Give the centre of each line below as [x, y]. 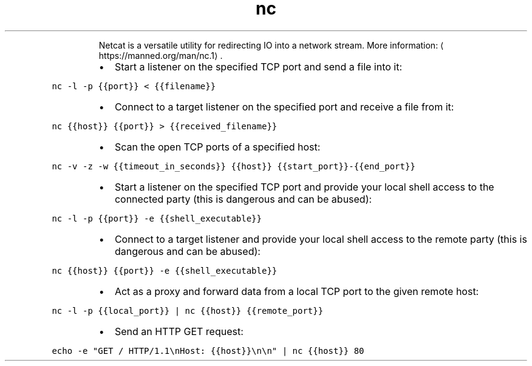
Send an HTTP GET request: [179, 331]
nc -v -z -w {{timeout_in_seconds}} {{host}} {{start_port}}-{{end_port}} [234, 166]
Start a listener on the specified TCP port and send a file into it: [258, 66]
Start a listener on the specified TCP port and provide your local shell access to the [304, 187]
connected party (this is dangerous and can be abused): [243, 199]
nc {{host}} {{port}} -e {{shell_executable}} [165, 270]
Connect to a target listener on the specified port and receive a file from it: [284, 107]
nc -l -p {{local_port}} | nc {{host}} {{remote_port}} [188, 310]
